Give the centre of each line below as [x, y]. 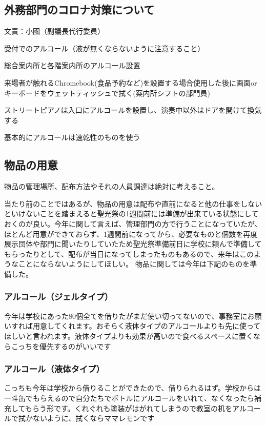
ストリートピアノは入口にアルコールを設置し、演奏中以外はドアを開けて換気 [133, 110]
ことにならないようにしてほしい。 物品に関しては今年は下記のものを [134, 264]
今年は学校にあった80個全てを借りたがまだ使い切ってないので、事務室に [126, 316]
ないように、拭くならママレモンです [94, 418]
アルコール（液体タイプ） [54, 369]
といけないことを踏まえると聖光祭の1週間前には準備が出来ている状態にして [131, 214]
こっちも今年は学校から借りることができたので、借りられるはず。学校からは [133, 388]
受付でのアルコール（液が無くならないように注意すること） [105, 48]
